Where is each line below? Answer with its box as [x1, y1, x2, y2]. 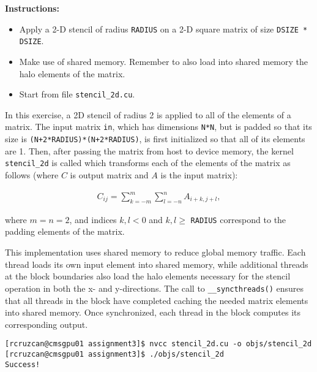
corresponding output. [5, 317, 88, 330]
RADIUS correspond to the [190, 213, 286, 226]
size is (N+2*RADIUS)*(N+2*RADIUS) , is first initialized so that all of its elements [5, 132, 305, 145]
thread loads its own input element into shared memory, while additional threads [5, 257, 308, 270]
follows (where [5, 168, 59, 181]
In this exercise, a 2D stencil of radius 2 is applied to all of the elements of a [5, 108, 291, 121]
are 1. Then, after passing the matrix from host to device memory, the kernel [5, 144, 294, 157]
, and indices [69, 213, 117, 226]
